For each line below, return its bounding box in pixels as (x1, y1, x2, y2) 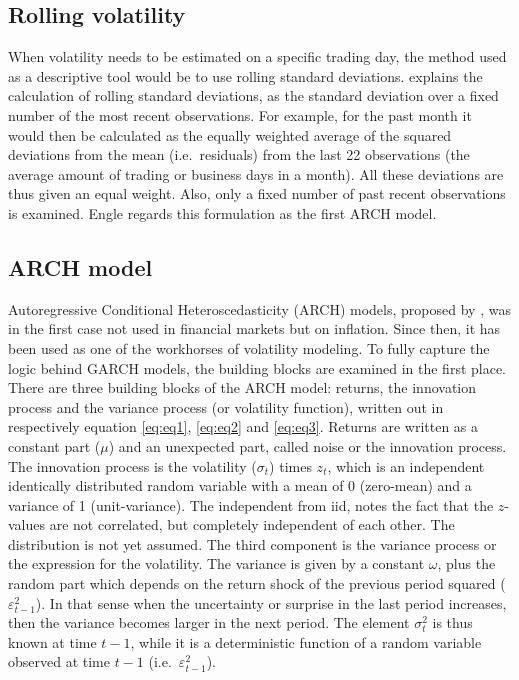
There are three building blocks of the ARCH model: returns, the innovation (8, 377, 477, 398)
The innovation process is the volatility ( (8, 455, 257, 476)
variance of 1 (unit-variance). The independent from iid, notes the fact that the (8, 494, 494, 515)
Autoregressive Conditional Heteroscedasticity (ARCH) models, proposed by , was (8, 298, 511, 319)
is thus (432, 612, 473, 633)
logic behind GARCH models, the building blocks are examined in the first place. (8, 357, 507, 378)
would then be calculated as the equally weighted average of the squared (8, 124, 452, 145)
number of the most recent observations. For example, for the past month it (8, 104, 472, 125)
